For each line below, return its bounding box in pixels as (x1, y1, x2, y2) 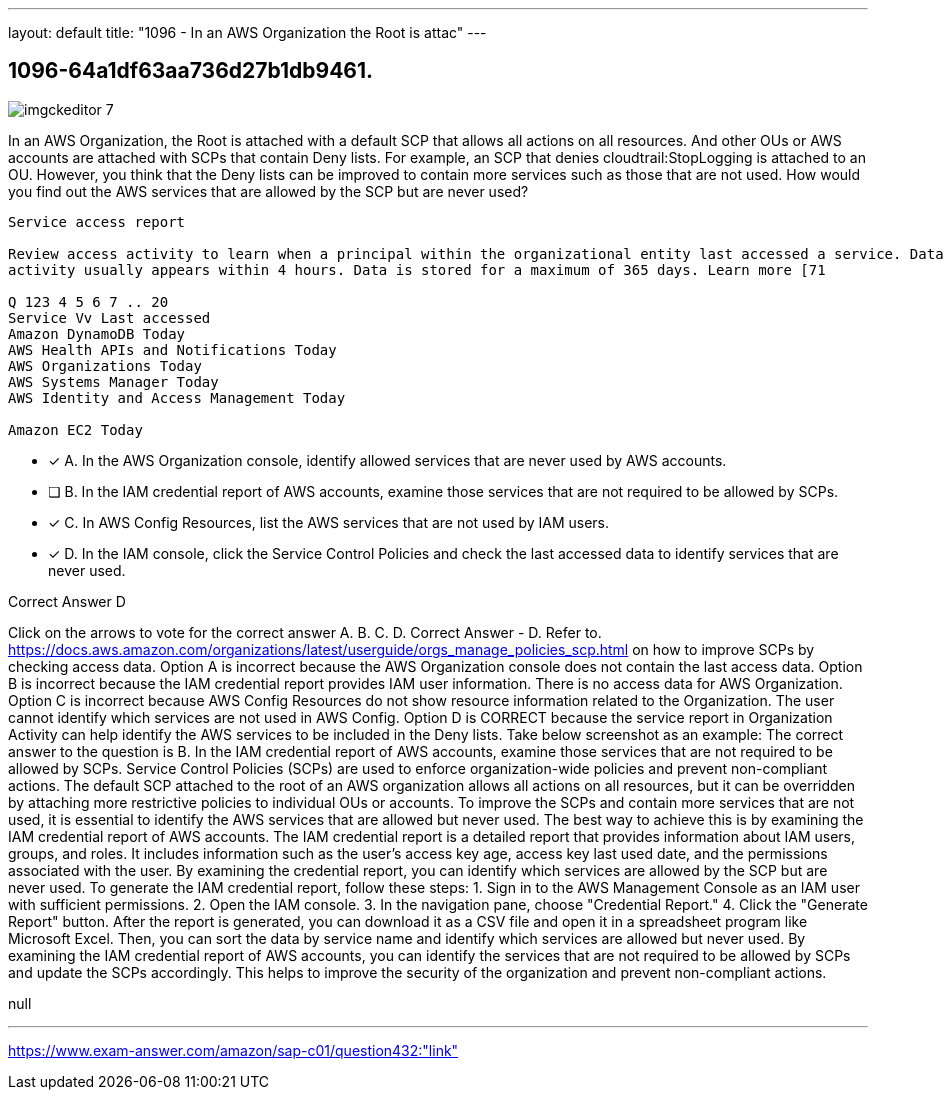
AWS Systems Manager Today (8, 373, 219, 390)
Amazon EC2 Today (8, 421, 143, 438)
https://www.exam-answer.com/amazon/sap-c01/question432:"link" (8, 1041, 459, 1059)
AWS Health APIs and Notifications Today (8, 341, 337, 358)
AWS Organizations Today (8, 357, 202, 374)
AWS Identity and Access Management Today (8, 389, 346, 406)
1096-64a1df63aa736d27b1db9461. (8, 58, 374, 84)
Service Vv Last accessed (8, 309, 211, 326)
